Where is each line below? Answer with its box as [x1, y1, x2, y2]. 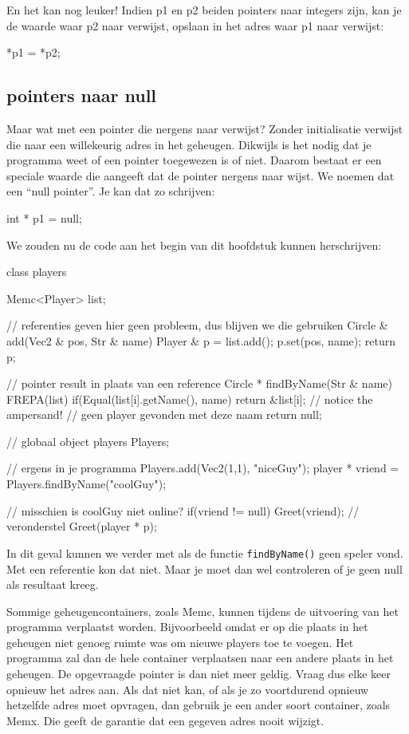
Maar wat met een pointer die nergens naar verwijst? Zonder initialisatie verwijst [6, 120, 403, 136]
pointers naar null [6, 83, 157, 108]
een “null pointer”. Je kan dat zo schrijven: [6, 183, 215, 199]
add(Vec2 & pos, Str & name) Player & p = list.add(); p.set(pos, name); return [6, 332, 395, 349]
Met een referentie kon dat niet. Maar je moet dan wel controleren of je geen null [6, 560, 403, 577]
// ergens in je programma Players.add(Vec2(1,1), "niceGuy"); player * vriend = [6, 460, 399, 476]
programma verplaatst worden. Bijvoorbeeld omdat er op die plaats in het [6, 618, 368, 635]
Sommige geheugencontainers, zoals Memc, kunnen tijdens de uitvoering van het [6, 602, 399, 619]
